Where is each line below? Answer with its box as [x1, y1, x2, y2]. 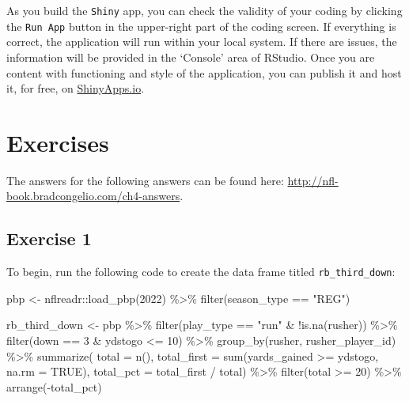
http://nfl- [287, 172, 339, 188]
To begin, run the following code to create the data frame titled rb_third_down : [6, 263, 396, 280]
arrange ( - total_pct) [6, 378, 102, 395]
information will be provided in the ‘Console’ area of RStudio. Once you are [6, 48, 375, 65]
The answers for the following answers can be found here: [6, 172, 284, 188]
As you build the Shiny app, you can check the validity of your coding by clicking [6, 2, 403, 18]
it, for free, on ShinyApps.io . [6, 80, 145, 96]
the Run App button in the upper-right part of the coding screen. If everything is [6, 17, 396, 34]
